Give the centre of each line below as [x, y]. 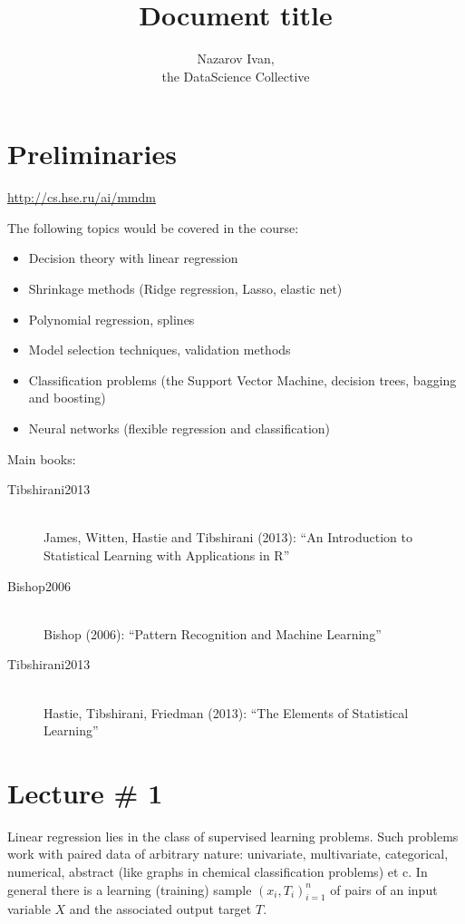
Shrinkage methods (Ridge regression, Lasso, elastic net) [185, 289]
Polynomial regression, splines [111, 319]
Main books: [42, 458]
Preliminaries [92, 154]
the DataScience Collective [236, 76]
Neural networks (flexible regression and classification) [179, 428]
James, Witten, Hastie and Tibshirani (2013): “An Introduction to [228, 537]
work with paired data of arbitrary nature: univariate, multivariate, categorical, [228, 854]
